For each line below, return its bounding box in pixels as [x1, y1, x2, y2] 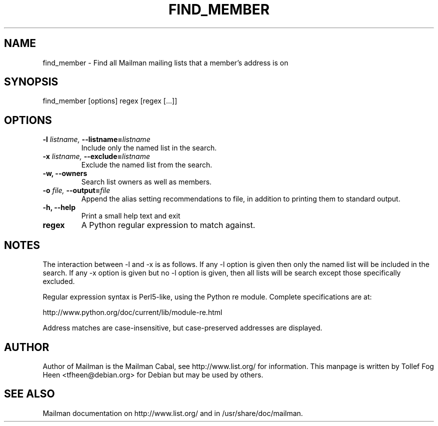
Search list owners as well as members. [81, 177, 212, 186]
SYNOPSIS [4, 75, 58, 88]
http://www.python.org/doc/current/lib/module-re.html [42, 308, 222, 317]
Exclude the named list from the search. [81, 160, 212, 169]
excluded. [42, 277, 75, 286]
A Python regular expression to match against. [81, 220, 255, 230]
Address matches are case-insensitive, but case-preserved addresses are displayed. [42, 323, 322, 332]
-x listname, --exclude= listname [42, 152, 150, 161]
